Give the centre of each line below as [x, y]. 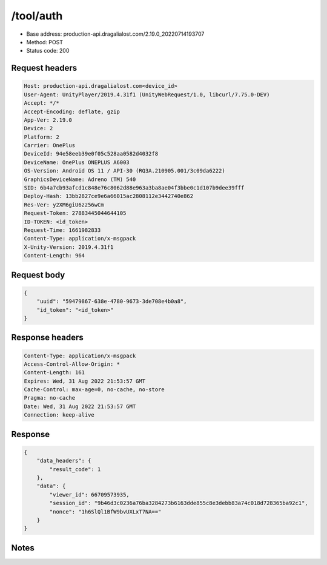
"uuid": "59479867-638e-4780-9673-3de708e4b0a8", [112, 302]
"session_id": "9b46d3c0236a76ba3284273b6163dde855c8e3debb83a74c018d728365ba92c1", [179, 503]
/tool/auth [37, 16]
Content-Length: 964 [54, 256]
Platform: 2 [42, 137]
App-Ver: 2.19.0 [48, 120]
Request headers [44, 68]
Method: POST [45, 42]
